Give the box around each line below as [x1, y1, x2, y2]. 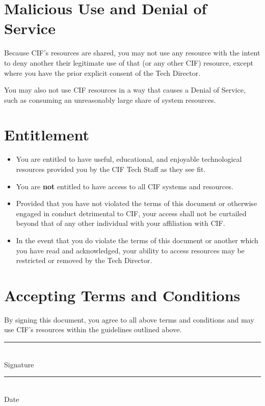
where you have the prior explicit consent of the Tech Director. [4, 67, 201, 78]
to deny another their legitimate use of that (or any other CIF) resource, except [4, 57, 254, 68]
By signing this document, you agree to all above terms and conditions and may [4, 314, 254, 325]
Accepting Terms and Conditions [4, 284, 241, 305]
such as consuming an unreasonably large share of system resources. [4, 94, 216, 105]
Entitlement [4, 124, 89, 145]
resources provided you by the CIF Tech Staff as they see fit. [16, 164, 206, 174]
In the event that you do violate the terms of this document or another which [16, 235, 258, 245]
